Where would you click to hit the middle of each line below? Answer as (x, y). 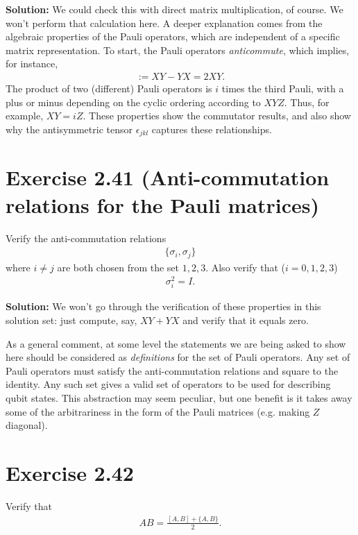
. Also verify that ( (246, 267)
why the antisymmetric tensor (69, 129)
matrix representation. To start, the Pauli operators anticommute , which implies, (178, 50)
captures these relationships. (212, 129)
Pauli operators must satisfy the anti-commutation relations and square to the (172, 370)
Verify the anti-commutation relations (86, 238)
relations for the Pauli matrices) (163, 204)
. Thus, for (307, 102)
